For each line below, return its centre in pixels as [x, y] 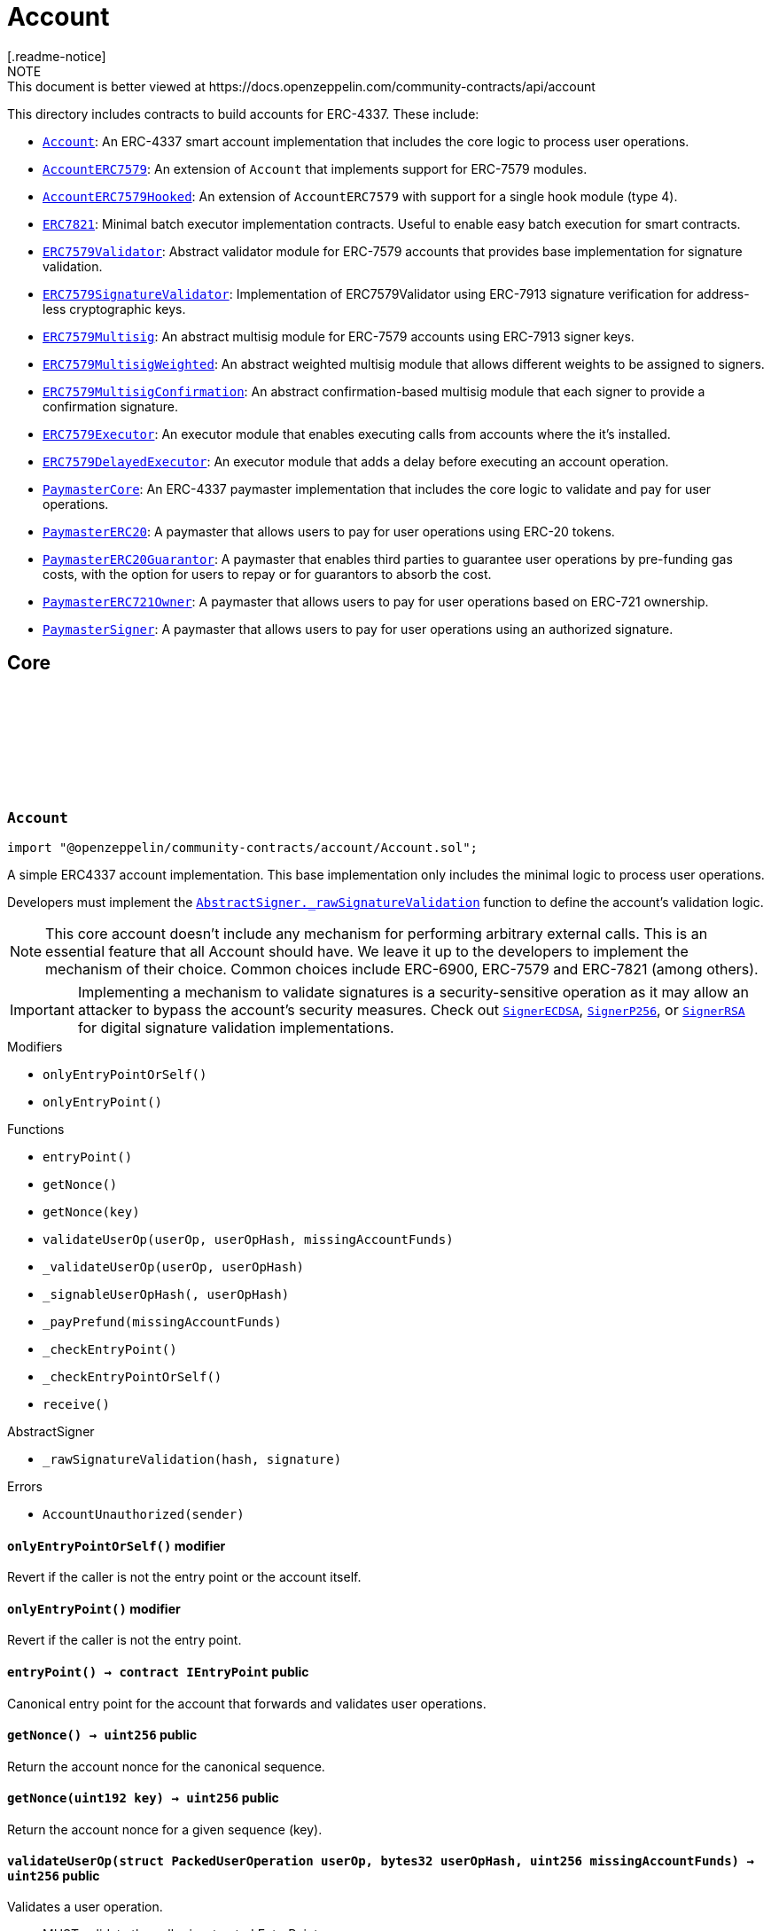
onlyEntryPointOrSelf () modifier [117, 1545]
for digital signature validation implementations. [236, 1027]
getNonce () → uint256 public [102, 1735]
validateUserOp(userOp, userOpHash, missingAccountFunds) [248, 1239]
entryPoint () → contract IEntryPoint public [158, 1672]
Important [42, 1009]
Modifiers [35, 1046]
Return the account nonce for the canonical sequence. [166, 1766]
